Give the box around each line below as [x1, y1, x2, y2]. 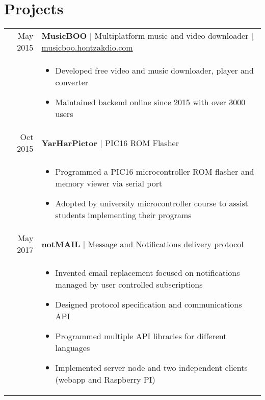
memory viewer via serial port [55, 177, 163, 190]
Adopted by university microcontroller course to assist [55, 197, 248, 209]
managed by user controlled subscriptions [55, 278, 203, 291]
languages [55, 342, 90, 354]
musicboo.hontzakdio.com [41, 41, 133, 54]
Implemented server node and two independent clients [55, 362, 248, 374]
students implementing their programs [55, 209, 192, 221]
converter [55, 76, 89, 88]
